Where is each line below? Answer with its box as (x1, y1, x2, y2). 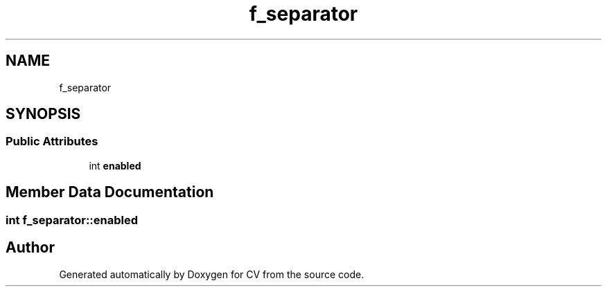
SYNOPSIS (6, 105, 81, 123)
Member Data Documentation (6, 183, 214, 201)
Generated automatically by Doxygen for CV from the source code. (59, 268, 364, 280)
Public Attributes (6, 134, 98, 149)
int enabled (89, 159, 141, 172)
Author (6, 239, 55, 257)
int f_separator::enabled (6, 212, 139, 227)
